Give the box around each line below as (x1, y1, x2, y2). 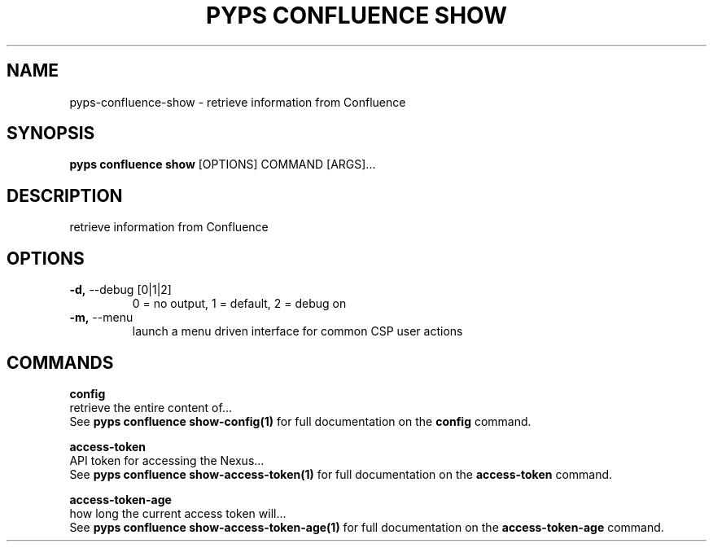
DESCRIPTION (7, 185, 123, 206)
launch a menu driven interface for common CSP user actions (132, 324, 463, 339)
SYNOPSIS (7, 123, 95, 144)
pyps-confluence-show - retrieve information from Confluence (69, 94, 406, 109)
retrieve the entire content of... (69, 400, 232, 414)
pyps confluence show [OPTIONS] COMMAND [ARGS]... (69, 157, 376, 172)
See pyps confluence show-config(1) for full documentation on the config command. (69, 414, 531, 428)
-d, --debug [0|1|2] (69, 283, 172, 297)
